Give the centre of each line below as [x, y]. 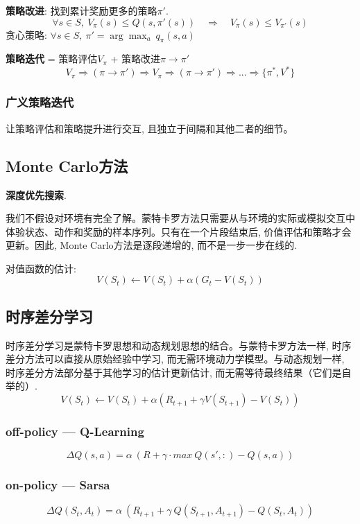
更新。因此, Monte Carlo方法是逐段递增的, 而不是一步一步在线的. [152, 245]
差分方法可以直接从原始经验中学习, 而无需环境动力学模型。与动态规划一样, [175, 359]
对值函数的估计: [41, 268]
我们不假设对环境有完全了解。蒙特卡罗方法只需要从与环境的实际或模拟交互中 [180, 218]
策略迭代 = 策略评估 [52, 59]
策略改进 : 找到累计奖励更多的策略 [82, 10]
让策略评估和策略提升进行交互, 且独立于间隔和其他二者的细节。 [149, 128]
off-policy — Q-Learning [75, 431]
